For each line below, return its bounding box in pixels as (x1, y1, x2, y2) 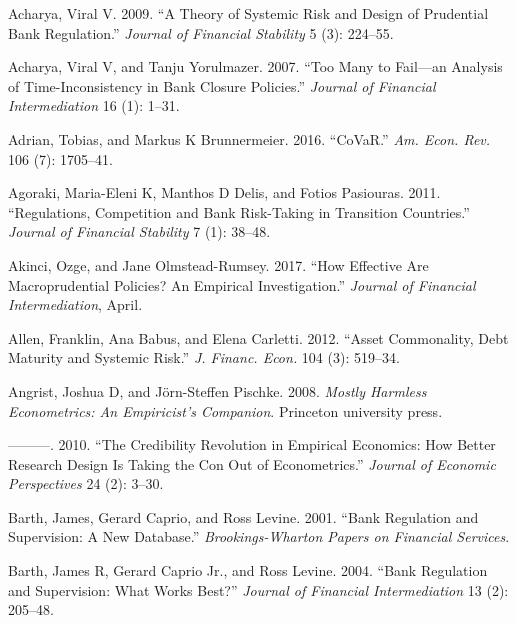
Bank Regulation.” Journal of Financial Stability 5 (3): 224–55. (8, 22, 394, 43)
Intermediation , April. (8, 294, 143, 315)
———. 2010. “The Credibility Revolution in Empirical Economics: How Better (8, 434, 496, 455)
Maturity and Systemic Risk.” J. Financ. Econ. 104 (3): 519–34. (8, 347, 400, 368)
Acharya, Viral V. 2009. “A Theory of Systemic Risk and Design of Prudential (8, 3, 489, 23)
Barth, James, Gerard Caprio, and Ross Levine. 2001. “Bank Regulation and (8, 506, 479, 527)
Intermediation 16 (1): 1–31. (8, 95, 180, 116)
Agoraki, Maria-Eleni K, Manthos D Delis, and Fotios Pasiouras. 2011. (8, 182, 441, 203)
